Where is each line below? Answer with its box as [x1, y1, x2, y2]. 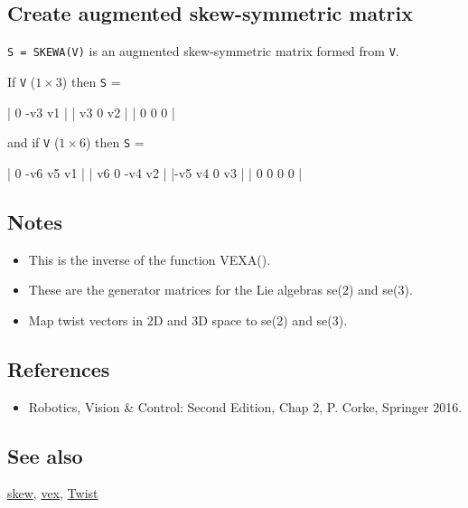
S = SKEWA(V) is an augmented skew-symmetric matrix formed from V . [7, 42, 399, 61]
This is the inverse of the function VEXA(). [28, 249, 271, 268]
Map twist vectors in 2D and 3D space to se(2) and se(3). [28, 310, 348, 329]
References [7, 354, 110, 382]
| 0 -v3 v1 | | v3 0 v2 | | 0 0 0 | [7, 102, 175, 121]
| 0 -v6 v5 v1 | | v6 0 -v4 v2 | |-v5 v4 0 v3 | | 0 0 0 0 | [7, 163, 303, 182]
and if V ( [7, 133, 60, 152]
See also [7, 441, 83, 469]
